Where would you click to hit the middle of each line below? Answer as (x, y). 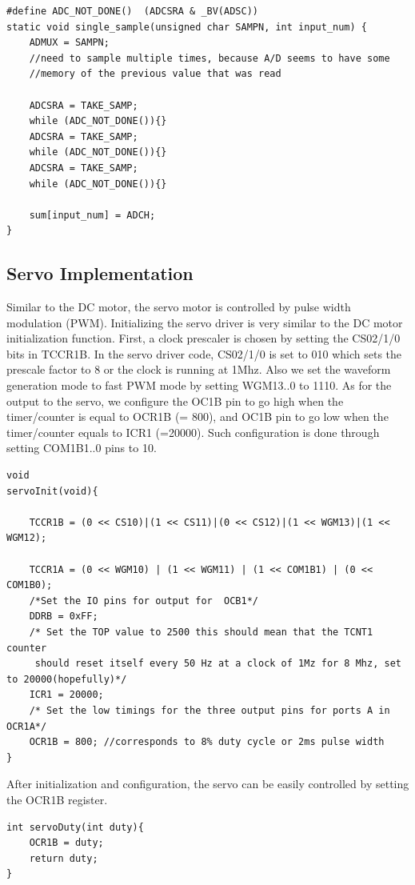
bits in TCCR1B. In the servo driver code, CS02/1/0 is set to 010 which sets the (204, 353)
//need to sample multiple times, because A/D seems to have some (209, 58)
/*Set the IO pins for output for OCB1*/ (144, 601)
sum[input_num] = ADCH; (92, 215)
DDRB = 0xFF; (64, 617)
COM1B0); (30, 585)
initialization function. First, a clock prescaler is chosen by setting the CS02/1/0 (204, 338)
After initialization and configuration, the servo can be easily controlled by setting (208, 784)
